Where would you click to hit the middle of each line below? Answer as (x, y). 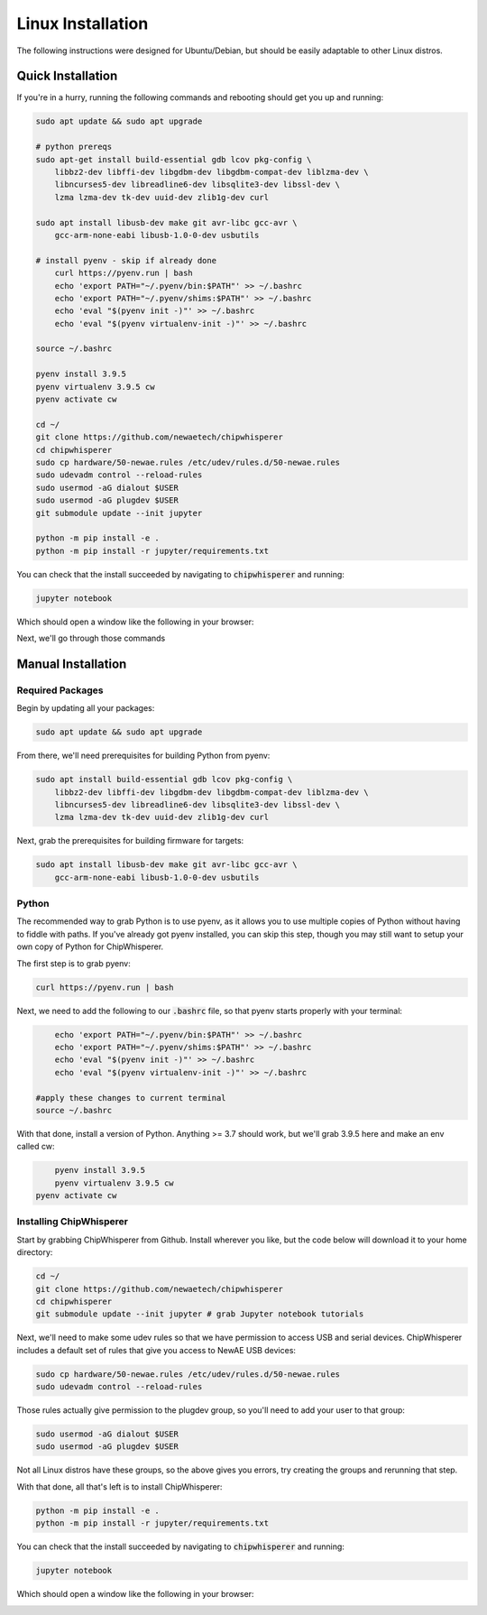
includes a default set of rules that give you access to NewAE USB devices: (156, 1350)
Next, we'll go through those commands (91, 638)
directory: (35, 1252)
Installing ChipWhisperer (72, 1222)
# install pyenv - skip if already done (126, 260)
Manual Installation (72, 664)
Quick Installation (67, 76)
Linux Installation (83, 23)
